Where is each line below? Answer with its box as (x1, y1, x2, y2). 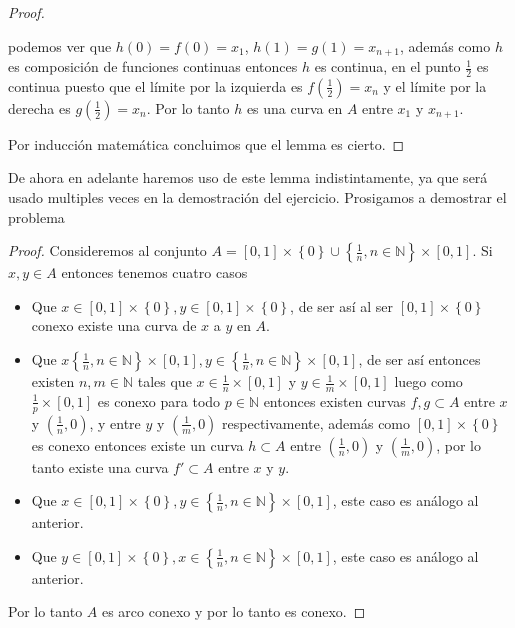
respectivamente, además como (222, 412, 411, 433)
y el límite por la (383, 75, 487, 96)
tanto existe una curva (31, 456, 169, 477)
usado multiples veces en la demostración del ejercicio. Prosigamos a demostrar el (8, 187, 507, 208)
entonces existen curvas (263, 390, 406, 411)
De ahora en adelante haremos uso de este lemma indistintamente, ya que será (8, 167, 488, 188)
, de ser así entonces (358, 349, 481, 370)
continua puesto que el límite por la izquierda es (8, 75, 303, 96)
